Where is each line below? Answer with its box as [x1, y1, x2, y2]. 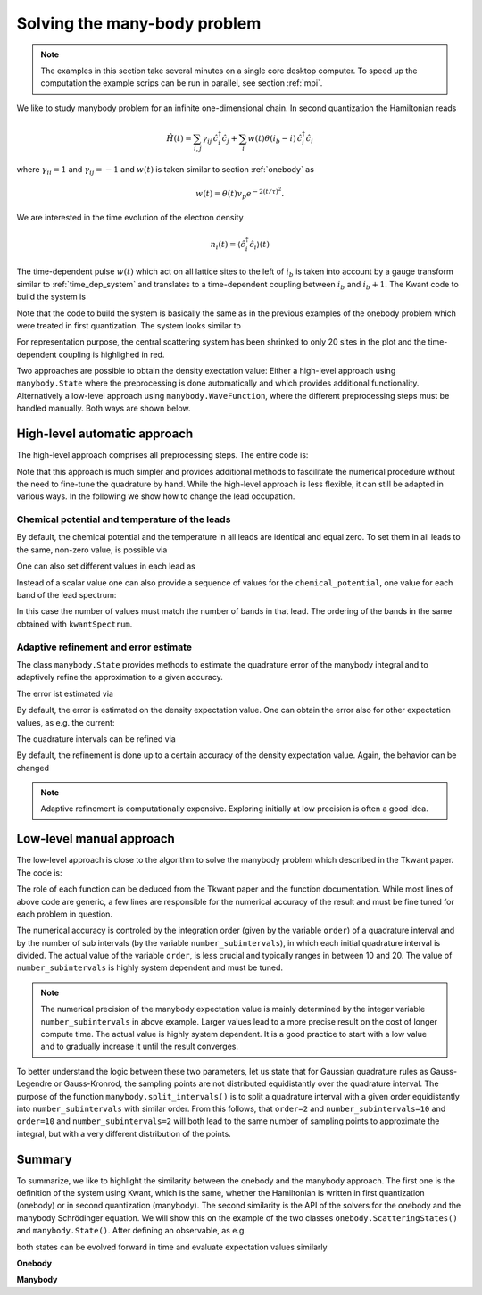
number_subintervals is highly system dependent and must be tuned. [16, 962, 283, 973]
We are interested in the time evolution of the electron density [16, 212, 245, 222]
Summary [16, 1151, 72, 1166]
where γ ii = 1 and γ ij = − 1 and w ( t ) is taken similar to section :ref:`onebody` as [16, 163, 314, 177]
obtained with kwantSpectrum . [16, 618, 133, 629]
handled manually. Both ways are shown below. [16, 403, 191, 414]
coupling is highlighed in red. [58, 349, 165, 360]
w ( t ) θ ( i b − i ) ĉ [247, 133, 303, 145]
